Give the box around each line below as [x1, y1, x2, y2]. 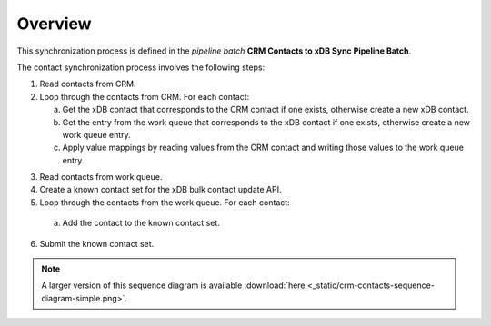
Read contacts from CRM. [39, 78, 136, 90]
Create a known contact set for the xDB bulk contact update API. [39, 184, 282, 195]
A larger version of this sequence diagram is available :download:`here [41, 280, 306, 291]
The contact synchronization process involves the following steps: [16, 62, 266, 73]
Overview [16, 14, 92, 34]
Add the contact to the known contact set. [62, 218, 220, 229]
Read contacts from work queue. [39, 172, 163, 183]
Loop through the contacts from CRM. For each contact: [39, 91, 250, 102]
